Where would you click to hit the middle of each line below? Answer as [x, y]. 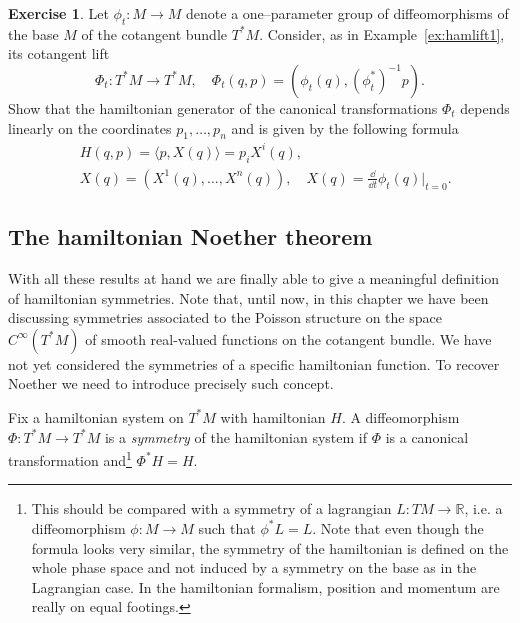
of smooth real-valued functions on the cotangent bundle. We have [288, 338]
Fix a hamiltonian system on [96, 416]
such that [227, 527]
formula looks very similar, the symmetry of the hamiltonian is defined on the [270, 547]
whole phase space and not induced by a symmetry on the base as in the [254, 567]
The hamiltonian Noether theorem [190, 236]
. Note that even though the [398, 527]
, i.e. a [483, 508]
